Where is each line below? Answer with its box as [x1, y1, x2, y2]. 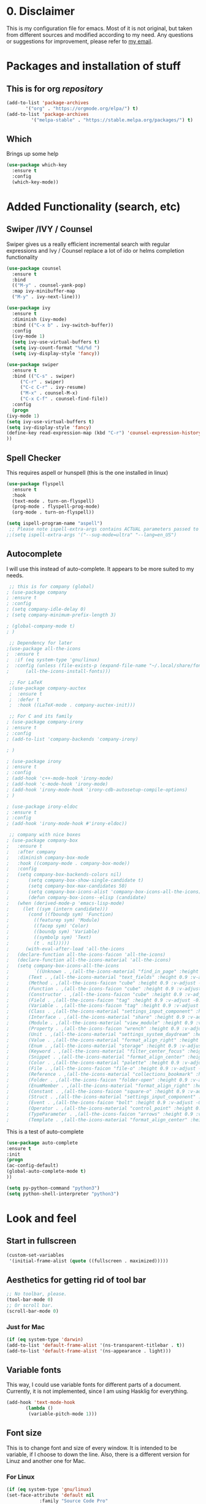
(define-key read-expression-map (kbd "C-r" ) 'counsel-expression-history [6, 430, 202, 436]
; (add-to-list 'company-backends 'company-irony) [6, 736, 139, 742]
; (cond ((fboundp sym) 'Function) [6, 911, 114, 918]
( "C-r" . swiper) [20, 378, 64, 385]
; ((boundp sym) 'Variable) [6, 929, 100, 935]
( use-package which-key [6, 162, 67, 168]
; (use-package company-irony [6, 719, 84, 725]
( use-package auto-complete [6, 1140, 78, 1146]
